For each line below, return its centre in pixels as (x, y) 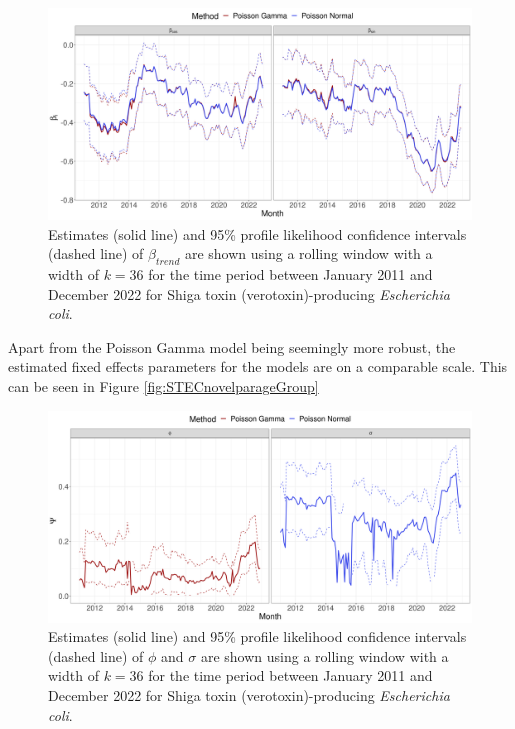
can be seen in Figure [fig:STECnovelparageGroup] (163, 385)
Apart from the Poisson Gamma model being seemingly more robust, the (232, 346)
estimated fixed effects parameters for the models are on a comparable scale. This (258, 366)
